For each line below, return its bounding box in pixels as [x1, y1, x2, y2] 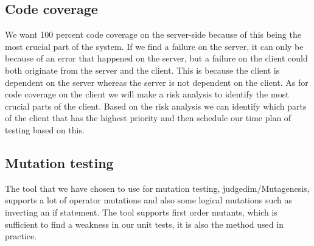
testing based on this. [5, 123, 85, 136]
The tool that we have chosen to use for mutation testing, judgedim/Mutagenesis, [5, 181, 310, 194]
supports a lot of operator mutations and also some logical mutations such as [5, 194, 293, 206]
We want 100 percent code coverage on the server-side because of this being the [5, 28, 301, 41]
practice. [5, 230, 37, 242]
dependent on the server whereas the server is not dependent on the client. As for [5, 76, 309, 88]
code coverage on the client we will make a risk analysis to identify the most [5, 88, 289, 100]
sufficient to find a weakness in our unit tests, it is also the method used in [5, 217, 284, 230]
